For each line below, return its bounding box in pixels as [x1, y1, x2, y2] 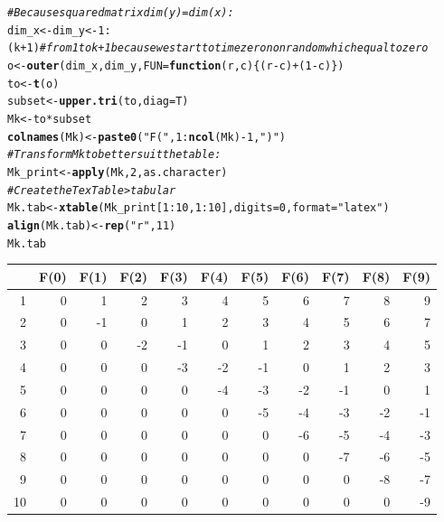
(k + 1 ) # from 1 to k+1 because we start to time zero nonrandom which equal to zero [7, 42, 429, 55]
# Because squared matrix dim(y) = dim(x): [7, 6, 234, 19]
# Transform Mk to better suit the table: [7, 148, 222, 162]
